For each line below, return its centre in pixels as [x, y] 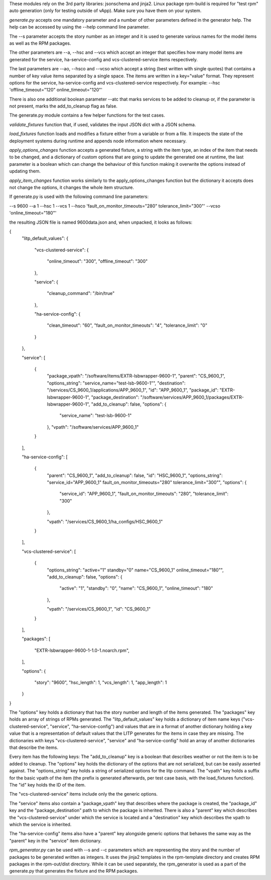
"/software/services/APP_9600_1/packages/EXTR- [192, 397]
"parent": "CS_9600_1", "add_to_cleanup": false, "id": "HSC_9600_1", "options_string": [135, 475]
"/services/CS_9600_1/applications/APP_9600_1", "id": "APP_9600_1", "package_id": [133, 390]
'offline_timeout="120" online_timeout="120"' [56, 90]
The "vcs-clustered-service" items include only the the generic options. [84, 794]
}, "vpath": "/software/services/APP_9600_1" [93, 427]
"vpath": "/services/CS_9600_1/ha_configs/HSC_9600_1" [105, 521]
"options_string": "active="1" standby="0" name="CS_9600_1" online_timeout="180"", [135, 570]
